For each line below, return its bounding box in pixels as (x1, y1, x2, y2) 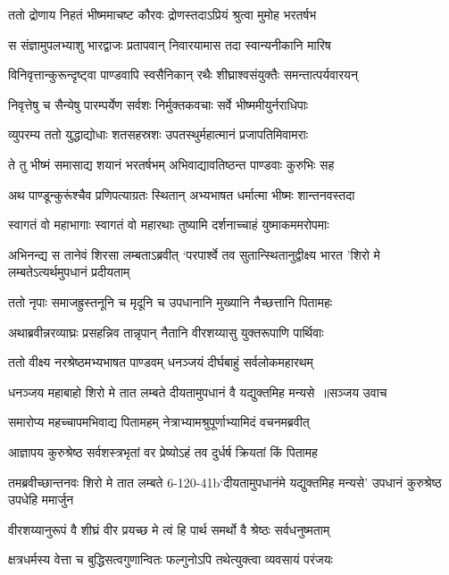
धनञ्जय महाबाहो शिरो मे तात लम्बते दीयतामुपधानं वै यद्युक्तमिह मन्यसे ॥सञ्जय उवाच (8, 382, 387, 401)
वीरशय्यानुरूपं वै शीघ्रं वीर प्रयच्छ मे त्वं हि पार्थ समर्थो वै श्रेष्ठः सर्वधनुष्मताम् (8, 520, 330, 538)
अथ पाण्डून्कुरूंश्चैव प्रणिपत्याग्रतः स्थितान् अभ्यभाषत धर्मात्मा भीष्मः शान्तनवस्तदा (8, 185, 355, 204)
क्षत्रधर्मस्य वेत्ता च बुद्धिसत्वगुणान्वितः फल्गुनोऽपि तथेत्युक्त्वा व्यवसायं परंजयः (8, 550, 333, 569)
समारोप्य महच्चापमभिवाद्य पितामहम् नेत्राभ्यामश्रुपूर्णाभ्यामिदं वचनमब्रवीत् (8, 412, 310, 431)
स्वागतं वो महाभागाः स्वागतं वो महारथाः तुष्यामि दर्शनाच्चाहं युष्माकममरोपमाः (8, 215, 329, 234)
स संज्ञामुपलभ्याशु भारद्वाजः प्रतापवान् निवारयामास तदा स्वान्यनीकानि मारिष (8, 35, 331, 54)
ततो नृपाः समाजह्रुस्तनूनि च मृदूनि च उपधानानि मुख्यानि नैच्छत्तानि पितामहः (8, 292, 333, 311)
